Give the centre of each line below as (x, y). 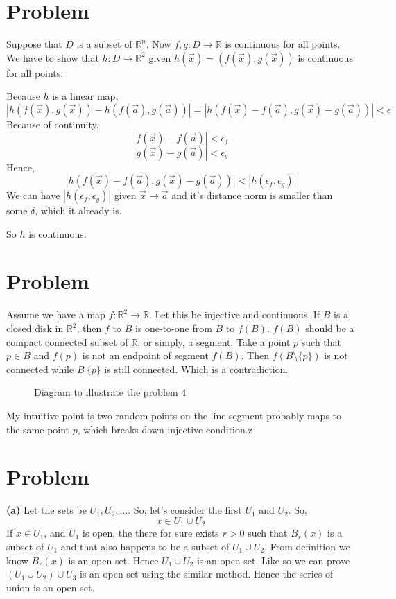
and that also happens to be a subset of (145, 546)
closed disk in (35, 328)
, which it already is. (78, 210)
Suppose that (34, 44)
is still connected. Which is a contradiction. (196, 368)
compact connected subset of (67, 341)
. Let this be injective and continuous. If (234, 314)
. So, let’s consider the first (185, 510)
